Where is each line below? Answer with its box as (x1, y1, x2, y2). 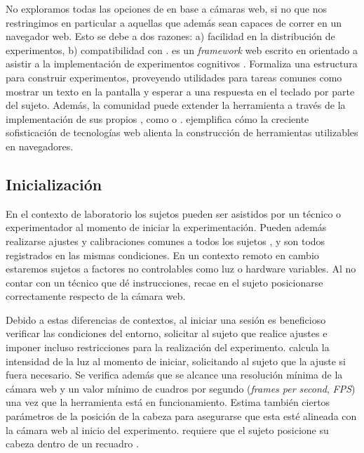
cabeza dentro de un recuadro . (6, 436, 139, 451)
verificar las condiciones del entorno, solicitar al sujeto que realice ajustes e (6, 326, 328, 341)
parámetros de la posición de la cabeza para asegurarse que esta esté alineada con (6, 409, 357, 424)
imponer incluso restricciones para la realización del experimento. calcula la (6, 340, 330, 355)
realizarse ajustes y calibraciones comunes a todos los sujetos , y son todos (6, 233, 325, 248)
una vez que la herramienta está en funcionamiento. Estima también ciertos (6, 395, 330, 409)
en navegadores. (6, 138, 74, 153)
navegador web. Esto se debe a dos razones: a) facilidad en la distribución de (6, 29, 335, 44)
